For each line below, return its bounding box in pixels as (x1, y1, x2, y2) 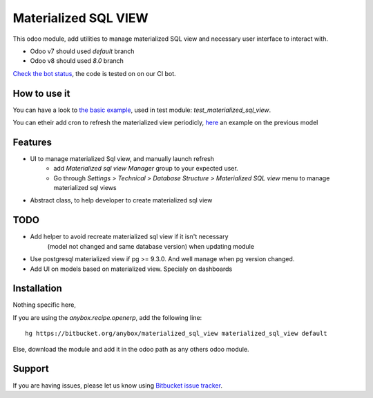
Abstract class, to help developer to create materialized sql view (30, 196, 213, 205)
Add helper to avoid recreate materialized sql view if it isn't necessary (30, 232, 229, 241)
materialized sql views (53, 184, 117, 192)
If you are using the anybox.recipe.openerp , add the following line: (12, 313, 202, 321)
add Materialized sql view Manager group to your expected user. (53, 164, 238, 173)
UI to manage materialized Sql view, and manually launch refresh (30, 154, 214, 162)
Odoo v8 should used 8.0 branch (30, 57, 124, 65)
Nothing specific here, (12, 301, 76, 309)
